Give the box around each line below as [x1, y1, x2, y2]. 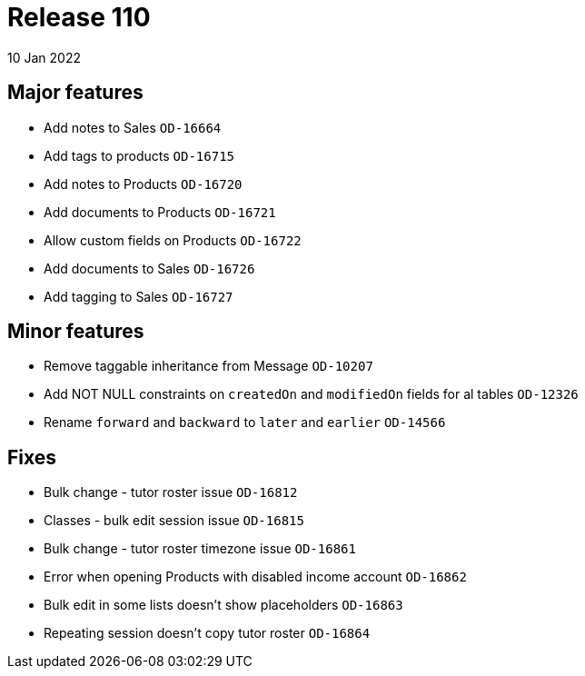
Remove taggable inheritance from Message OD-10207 [44, 358, 373, 374]
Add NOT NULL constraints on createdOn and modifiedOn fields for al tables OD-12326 [44, 386, 579, 403]
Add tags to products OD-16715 [44, 147, 235, 164]
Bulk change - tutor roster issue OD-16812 [44, 484, 298, 501]
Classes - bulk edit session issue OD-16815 [44, 512, 304, 529]
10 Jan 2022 [7, 49, 81, 65]
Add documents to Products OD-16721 [44, 204, 276, 220]
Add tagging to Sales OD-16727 [44, 288, 233, 304]
